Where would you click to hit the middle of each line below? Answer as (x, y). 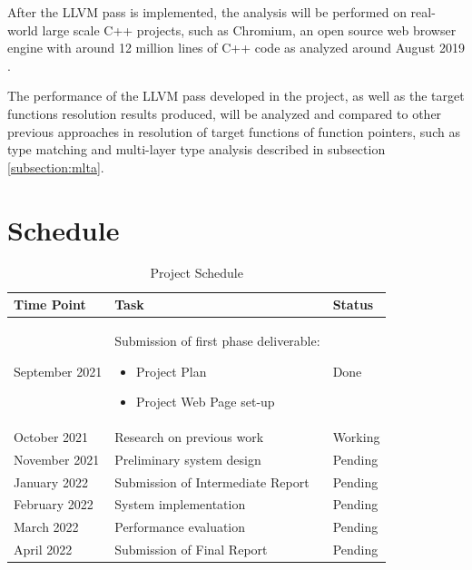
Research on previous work (189, 436)
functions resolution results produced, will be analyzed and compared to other (225, 113)
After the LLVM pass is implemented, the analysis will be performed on (207, 12)
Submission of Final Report (191, 550)
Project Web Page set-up (206, 402)
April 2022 (43, 550)
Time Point (50, 305)
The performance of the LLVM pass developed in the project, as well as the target (236, 96)
